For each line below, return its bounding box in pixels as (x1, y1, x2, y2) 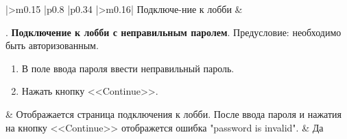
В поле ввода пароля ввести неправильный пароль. (21, 61, 235, 75)
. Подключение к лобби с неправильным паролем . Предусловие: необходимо (5, 25, 342, 39)
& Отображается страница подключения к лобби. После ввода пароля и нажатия (5, 106, 342, 121)
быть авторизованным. (5, 38, 99, 52)
